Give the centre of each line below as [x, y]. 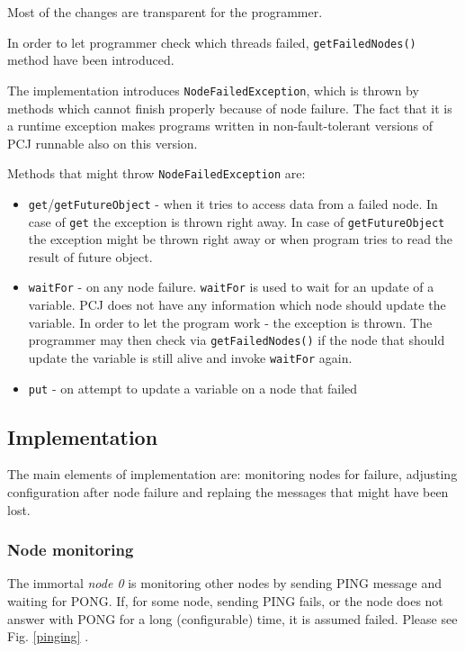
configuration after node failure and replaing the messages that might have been [228, 492]
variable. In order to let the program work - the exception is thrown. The [230, 322]
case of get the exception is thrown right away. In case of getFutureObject [237, 221]
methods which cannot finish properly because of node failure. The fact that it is [230, 108]
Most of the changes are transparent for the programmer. [165, 12]
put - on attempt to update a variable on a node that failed [193, 388]
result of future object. [90, 256]
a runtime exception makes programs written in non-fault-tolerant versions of [220, 126]
